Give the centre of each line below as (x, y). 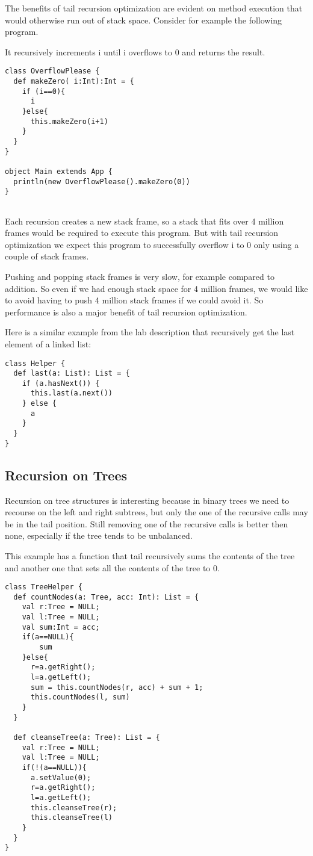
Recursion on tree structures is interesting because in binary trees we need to (147, 500)
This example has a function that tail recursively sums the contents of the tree (150, 555)
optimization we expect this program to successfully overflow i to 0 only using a (152, 244)
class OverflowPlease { (52, 71)
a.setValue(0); (61, 777)
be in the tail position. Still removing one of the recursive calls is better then (147, 523)
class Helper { (35, 363)
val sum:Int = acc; (61, 627)
